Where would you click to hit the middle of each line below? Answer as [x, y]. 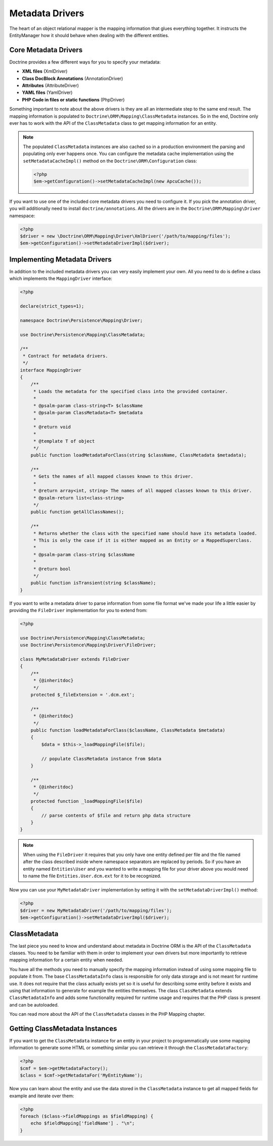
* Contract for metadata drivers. [65, 356]
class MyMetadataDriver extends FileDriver [75, 659]
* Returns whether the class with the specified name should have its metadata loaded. [145, 533]
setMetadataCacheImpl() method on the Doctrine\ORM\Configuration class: [110, 161]
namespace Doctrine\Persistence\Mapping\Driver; [81, 320]
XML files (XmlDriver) [45, 71]
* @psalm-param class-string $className [84, 554]
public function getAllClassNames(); [77, 512]
